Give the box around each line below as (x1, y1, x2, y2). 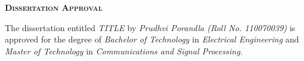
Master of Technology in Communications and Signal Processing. (5, 44, 243, 57)
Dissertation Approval (5, 1, 103, 13)
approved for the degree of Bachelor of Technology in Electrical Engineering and (5, 33, 299, 45)
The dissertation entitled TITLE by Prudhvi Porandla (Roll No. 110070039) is (5, 21, 296, 33)
